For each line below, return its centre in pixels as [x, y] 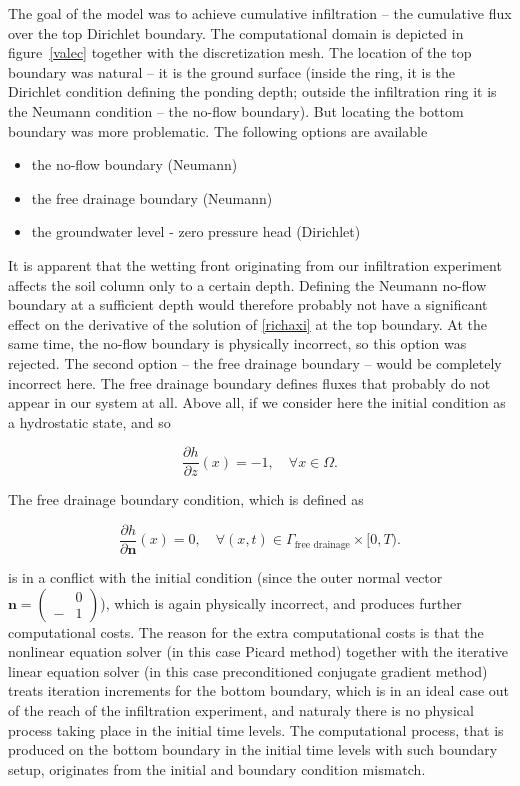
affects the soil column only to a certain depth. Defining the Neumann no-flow [247, 284]
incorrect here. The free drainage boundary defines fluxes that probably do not [249, 382]
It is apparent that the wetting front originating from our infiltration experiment [255, 264]
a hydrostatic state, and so [89, 421]
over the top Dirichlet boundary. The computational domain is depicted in [236, 32]
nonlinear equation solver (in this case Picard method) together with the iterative [258, 651]
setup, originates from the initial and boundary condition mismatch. [217, 768]
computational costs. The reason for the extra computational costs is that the [246, 631]
